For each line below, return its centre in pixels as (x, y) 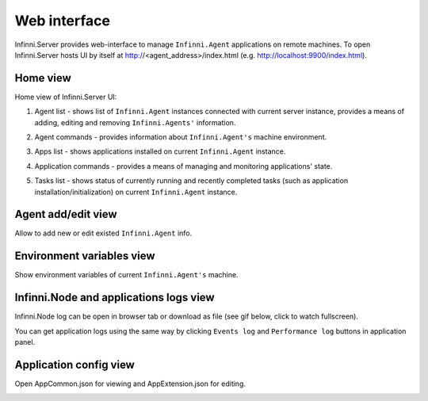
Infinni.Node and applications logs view (115, 298)
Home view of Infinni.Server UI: (66, 97)
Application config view (75, 365)
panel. (25, 342)
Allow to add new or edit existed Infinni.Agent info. (103, 233)
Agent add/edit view (66, 214)
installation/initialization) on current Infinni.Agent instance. (136, 192)
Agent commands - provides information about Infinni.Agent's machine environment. (181, 137)
